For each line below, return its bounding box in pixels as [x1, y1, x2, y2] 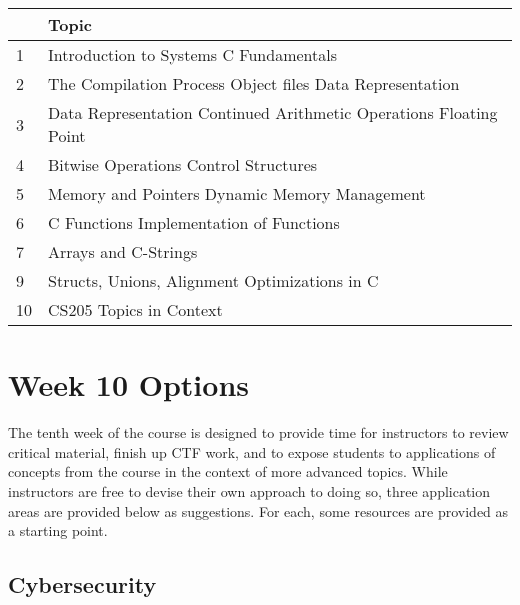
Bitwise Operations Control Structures [48, 153, 318, 176]
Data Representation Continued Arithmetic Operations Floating [48, 101, 498, 124]
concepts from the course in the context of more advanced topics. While [8, 461, 448, 482]
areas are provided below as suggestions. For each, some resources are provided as [8, 500, 509, 521]
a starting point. [8, 520, 108, 541]
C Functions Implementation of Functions [48, 211, 340, 234]
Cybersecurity [8, 569, 157, 600]
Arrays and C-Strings [48, 240, 198, 263]
